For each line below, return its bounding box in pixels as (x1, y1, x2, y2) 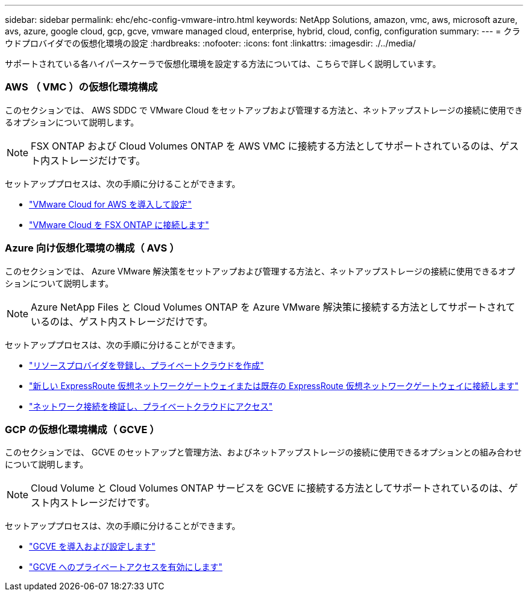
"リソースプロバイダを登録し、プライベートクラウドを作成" (29, 360, 264, 370)
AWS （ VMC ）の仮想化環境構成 (5, 81, 158, 94)
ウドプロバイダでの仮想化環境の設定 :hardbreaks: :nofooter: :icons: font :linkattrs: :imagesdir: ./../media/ (5, 38, 416, 48)
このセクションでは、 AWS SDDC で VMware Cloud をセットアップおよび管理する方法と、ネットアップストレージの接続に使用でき (5, 104, 523, 115)
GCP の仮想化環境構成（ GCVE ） (5, 423, 160, 436)
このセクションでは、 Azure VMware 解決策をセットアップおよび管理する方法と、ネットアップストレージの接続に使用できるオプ (5, 265, 515, 276)
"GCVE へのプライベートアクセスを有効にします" (29, 562, 223, 572)
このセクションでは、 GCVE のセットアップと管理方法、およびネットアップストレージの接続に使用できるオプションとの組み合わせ (5, 447, 522, 458)
